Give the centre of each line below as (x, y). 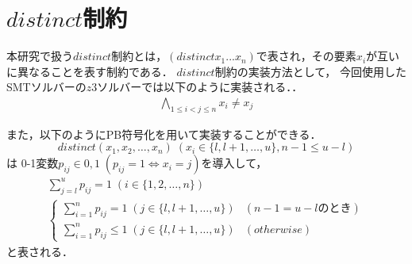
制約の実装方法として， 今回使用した (310, 71)
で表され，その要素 (306, 56)
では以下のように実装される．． (222, 87)
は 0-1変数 (33, 163)
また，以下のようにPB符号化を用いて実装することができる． (164, 134)
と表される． (40, 251)
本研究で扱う (40, 56)
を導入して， (234, 163)
